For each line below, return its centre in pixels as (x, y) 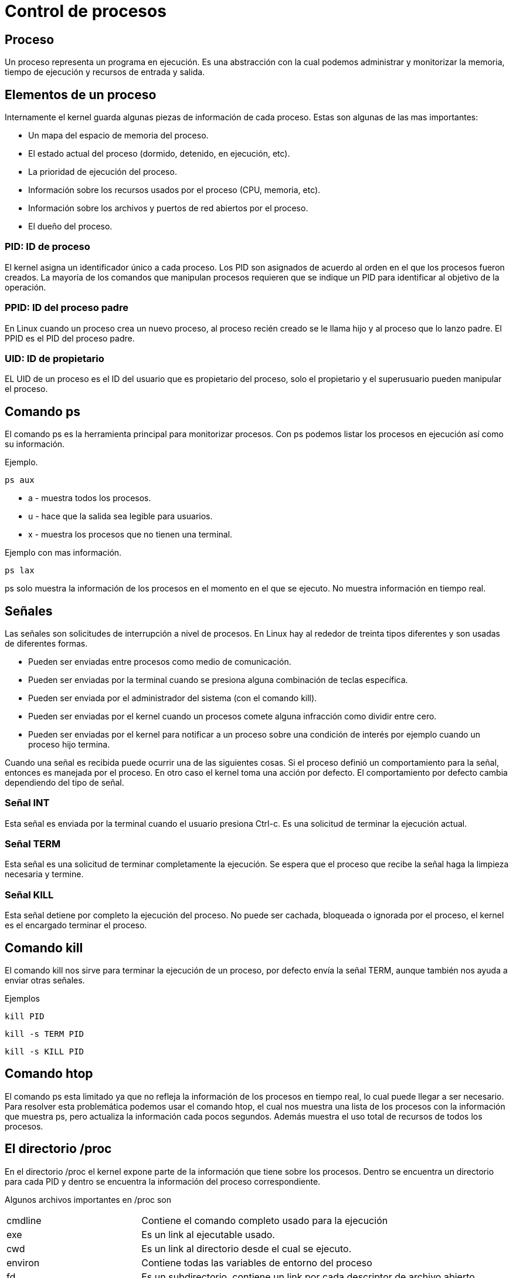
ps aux (20, 480)
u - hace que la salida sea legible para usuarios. (120, 516)
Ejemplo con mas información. (63, 553)
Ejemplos (22, 999)
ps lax (20, 571)
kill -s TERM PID (44, 1034)
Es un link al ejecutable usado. (208, 1234)
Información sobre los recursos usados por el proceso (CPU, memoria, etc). (174, 190)
